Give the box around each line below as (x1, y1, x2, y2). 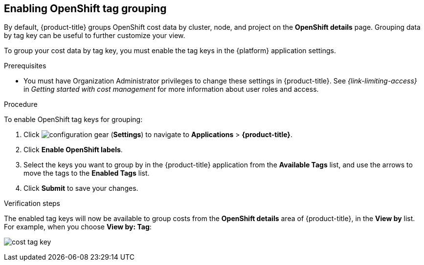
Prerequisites (4, 61, 46, 70)
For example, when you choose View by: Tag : (4, 223, 152, 231)
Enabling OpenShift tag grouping (4, 2, 167, 15)
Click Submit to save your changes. (23, 184, 138, 193)
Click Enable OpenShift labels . (23, 145, 123, 154)
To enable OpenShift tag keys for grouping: (4, 115, 143, 124)
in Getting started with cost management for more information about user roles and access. (23, 85, 319, 94)
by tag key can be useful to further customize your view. (4, 31, 185, 40)
